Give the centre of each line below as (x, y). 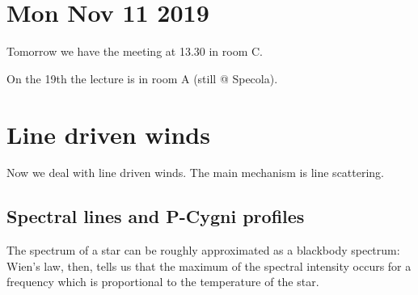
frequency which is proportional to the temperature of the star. (163, 282)
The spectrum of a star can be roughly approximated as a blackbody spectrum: (203, 250)
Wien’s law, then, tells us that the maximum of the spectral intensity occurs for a (209, 265)
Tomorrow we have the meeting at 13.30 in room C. (135, 51)
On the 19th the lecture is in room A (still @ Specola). (142, 78)
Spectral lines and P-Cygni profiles (156, 216)
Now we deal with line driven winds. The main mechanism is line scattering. (196, 173)
